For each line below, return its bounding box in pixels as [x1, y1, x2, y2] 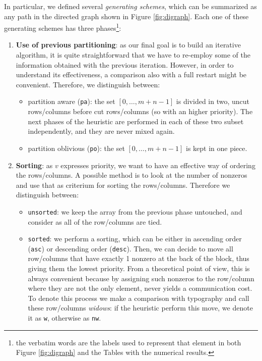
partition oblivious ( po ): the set [28, 142, 125, 153]
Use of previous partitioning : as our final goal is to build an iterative [16, 39, 241, 50]
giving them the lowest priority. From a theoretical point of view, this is [28, 263, 250, 274]
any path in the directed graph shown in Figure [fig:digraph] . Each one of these [4, 11, 249, 21]
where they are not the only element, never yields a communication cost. [28, 283, 252, 293]
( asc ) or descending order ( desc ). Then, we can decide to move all [28, 243, 233, 253]
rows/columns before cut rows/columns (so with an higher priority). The [28, 106, 253, 117]
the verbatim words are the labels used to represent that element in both [16, 337, 241, 347]
